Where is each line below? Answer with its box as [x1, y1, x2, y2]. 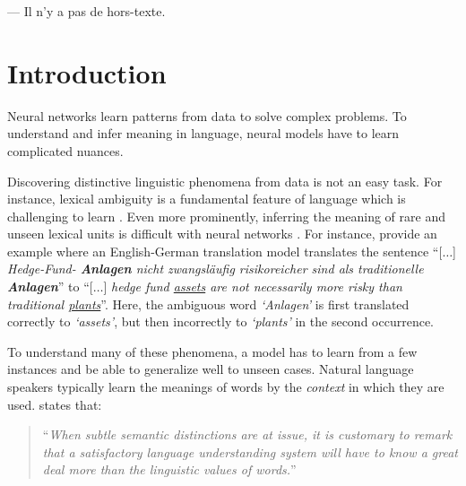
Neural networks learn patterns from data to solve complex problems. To [7, 106, 407, 125]
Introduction [7, 54, 167, 91]
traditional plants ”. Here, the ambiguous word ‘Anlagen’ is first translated [7, 294, 410, 313]
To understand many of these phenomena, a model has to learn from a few [7, 342, 418, 360]
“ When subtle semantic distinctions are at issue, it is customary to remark [42, 425, 453, 444]
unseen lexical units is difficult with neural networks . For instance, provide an [7, 224, 437, 243]
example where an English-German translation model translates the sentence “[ [7, 241, 443, 260]
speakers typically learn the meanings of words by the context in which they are [7, 378, 444, 396]
